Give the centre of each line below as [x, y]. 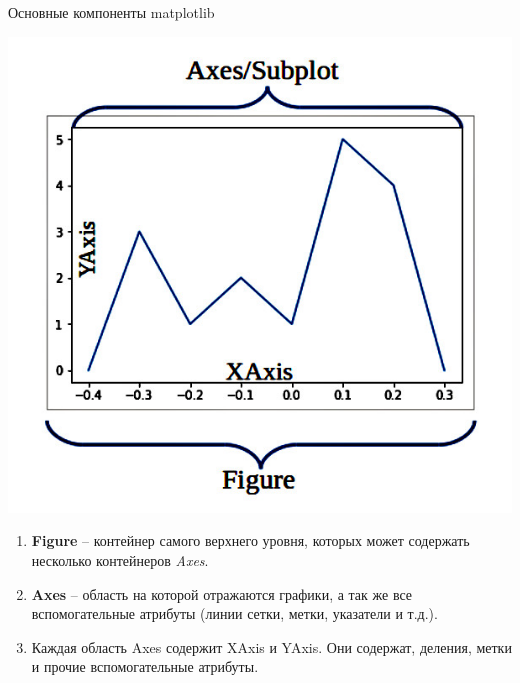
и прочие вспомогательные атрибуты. [145, 666]
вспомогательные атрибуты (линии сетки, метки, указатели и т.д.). [234, 613]
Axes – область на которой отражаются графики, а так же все [222, 593]
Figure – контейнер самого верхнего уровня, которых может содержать [250, 540]
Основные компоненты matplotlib [111, 12]
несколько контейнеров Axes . [120, 560]
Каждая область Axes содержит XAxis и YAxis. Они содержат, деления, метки [271, 646]
